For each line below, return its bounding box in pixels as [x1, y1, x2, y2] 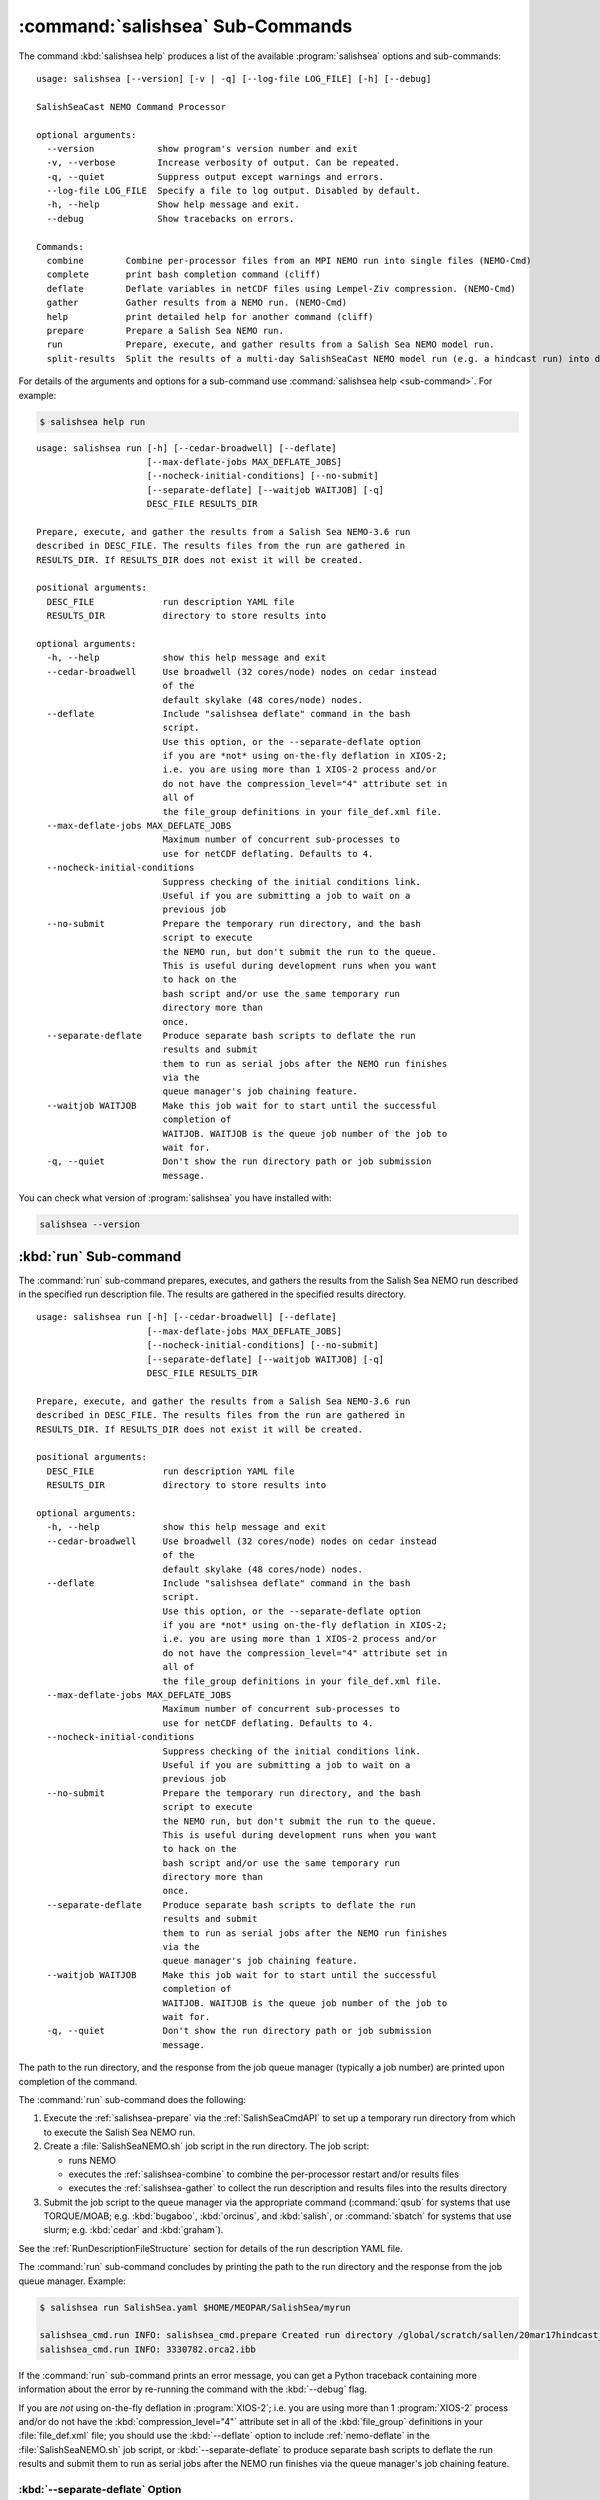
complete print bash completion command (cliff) [46, 269, 322, 280]
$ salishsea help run [39, 416, 146, 427]
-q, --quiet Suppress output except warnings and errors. [46, 171, 385, 182]
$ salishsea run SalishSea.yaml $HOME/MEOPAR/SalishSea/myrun [39, 2301, 351, 2313]
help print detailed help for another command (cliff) [46, 311, 374, 322]
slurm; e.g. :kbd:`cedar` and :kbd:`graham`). [43, 2224, 224, 2236]
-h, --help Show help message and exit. [46, 199, 300, 210]
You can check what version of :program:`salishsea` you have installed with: [18, 1192, 332, 1204]
